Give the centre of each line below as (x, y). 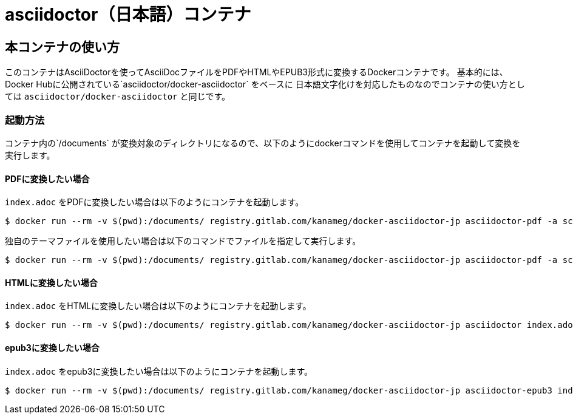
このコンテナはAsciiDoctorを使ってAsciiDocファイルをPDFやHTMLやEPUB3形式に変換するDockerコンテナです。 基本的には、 (256, 72)
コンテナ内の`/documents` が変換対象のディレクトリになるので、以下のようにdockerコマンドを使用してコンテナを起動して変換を (263, 143)
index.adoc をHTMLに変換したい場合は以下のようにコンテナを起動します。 (158, 306)
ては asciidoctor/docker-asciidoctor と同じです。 (118, 97)
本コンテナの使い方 (62, 47)
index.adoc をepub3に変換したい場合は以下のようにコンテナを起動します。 (159, 371)
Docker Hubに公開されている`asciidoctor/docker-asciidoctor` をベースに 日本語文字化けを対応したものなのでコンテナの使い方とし (265, 84)
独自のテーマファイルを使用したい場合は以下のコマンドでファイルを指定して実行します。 (183, 241)
